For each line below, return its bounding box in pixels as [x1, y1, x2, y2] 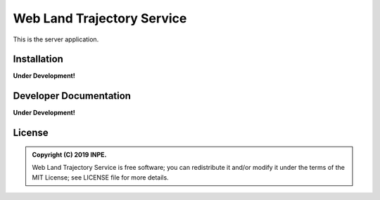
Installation [13, 53, 63, 65]
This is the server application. [13, 35, 99, 44]
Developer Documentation [13, 90, 132, 102]
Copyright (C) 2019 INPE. [32, 150, 107, 159]
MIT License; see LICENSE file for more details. [32, 173, 169, 182]
